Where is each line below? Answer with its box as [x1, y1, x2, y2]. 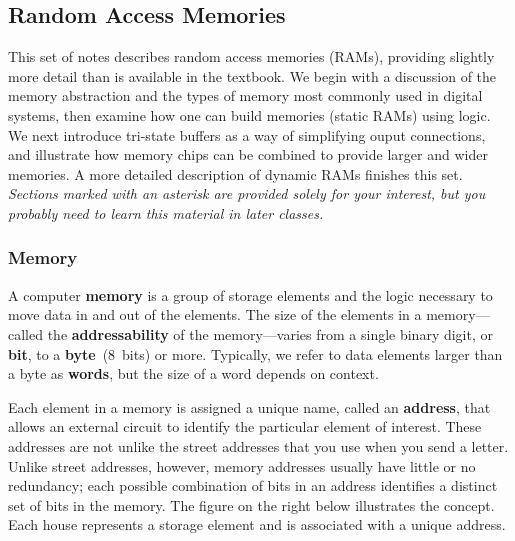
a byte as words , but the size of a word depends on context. [8, 363, 379, 384]
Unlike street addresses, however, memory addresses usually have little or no [8, 455, 476, 476]
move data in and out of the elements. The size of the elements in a [8, 304, 422, 325]
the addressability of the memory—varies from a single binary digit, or [47, 323, 493, 344]
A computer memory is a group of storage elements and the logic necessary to [8, 284, 493, 305]
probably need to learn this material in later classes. [8, 202, 324, 223]
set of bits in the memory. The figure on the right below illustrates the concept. [8, 494, 495, 515]
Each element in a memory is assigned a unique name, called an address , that [8, 396, 491, 417]
